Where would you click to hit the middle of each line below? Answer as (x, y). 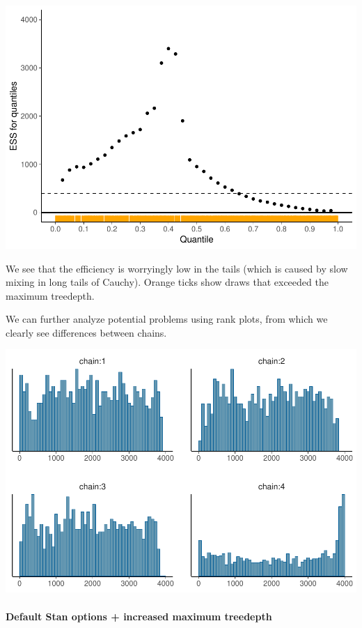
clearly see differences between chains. (86, 332)
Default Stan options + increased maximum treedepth (139, 616)
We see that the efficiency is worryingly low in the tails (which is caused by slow (177, 268)
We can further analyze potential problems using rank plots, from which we (167, 319)
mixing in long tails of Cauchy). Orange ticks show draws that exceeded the (167, 282)
